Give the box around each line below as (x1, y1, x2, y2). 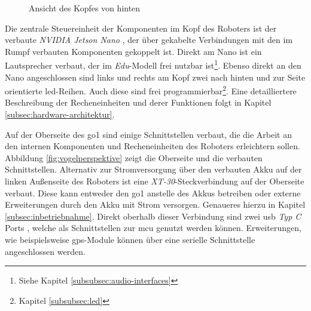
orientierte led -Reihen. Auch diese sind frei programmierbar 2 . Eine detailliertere (5, 83, 297, 97)
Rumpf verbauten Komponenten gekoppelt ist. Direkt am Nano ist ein (5, 45, 262, 57)
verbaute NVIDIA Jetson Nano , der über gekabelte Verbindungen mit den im (5, 33, 293, 46)
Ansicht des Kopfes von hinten (29, 2, 141, 14)
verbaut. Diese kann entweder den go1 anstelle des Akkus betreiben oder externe (5, 186, 301, 199)
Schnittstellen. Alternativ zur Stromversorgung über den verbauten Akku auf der (5, 163, 302, 175)
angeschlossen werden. (5, 245, 86, 257)
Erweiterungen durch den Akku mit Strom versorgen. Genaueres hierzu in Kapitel (5, 198, 306, 211)
